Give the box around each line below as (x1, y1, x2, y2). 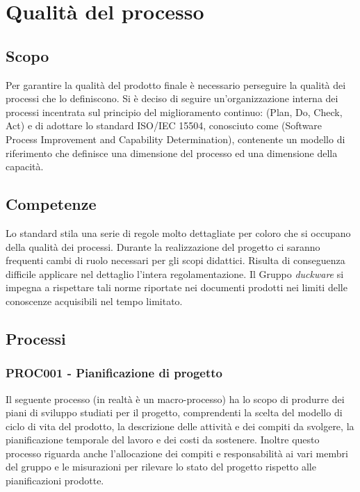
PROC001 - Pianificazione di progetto (6, 364, 222, 382)
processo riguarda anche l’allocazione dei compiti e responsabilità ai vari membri (6, 445, 348, 460)
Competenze (6, 193, 97, 215)
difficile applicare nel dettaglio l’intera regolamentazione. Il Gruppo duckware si (6, 266, 344, 281)
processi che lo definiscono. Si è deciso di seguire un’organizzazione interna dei (6, 91, 338, 106)
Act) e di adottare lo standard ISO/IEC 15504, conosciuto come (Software (6, 118, 322, 133)
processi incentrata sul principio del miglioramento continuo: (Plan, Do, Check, (6, 104, 343, 119)
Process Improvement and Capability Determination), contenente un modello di (6, 131, 345, 146)
